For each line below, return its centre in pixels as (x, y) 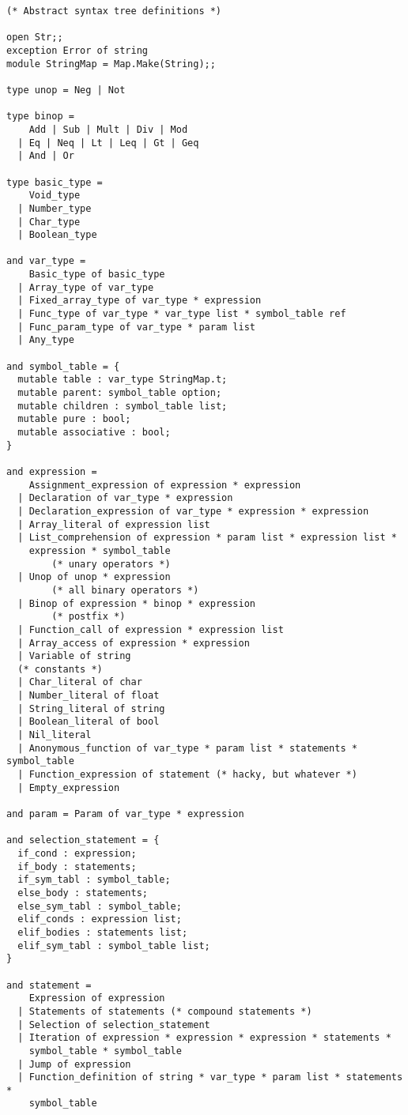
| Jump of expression (74, 1064)
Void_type (55, 196)
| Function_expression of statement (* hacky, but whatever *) (187, 775)
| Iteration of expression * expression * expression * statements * (204, 1038)
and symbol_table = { (63, 366)
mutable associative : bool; (94, 432)
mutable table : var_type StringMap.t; (123, 380)
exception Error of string (77, 50)
